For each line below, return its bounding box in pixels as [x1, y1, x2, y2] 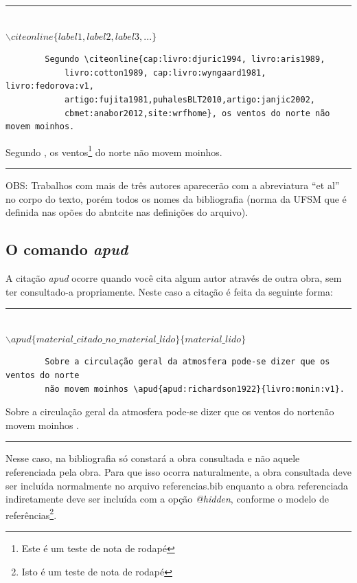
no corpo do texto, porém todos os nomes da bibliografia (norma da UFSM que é [5, 191, 347, 206]
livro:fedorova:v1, [5, 81, 94, 91]
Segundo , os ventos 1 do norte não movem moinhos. [5, 142, 222, 159]
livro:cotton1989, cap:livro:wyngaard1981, [64, 67, 266, 78]
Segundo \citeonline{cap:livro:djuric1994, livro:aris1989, [45, 54, 325, 65]
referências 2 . [5, 505, 57, 522]
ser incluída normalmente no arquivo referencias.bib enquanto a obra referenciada [5, 478, 349, 492]
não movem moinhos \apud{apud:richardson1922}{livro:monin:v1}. [45, 384, 345, 394]
